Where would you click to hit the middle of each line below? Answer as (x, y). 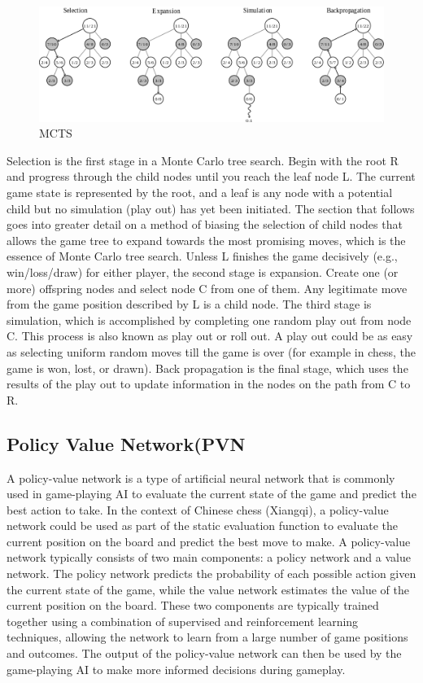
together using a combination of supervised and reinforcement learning (183, 621)
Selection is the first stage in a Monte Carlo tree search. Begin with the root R (203, 160)
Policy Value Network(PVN (126, 443)
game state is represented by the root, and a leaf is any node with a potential (200, 192)
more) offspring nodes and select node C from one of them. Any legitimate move (207, 288)
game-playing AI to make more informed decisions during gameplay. (176, 669)
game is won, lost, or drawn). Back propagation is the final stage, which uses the (207, 368)
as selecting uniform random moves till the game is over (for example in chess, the (211, 351)
